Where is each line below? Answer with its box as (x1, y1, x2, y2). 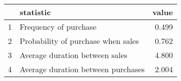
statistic (20, 6, 51, 18)
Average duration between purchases (20, 63, 145, 75)
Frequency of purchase (20, 21, 96, 32)
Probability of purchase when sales (20, 35, 139, 46)
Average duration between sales (20, 49, 127, 61)
